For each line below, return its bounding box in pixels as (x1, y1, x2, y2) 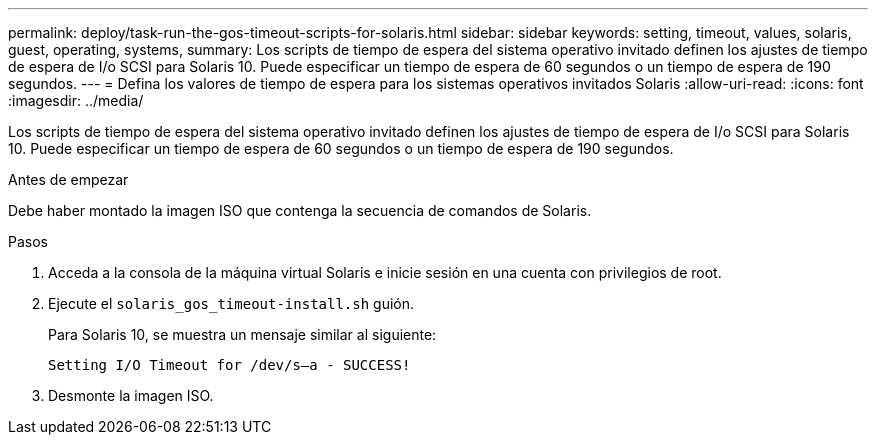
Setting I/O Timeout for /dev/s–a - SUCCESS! (48, 357, 411, 373)
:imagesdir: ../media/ (8, 92, 144, 109)
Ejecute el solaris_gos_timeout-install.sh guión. (48, 295, 415, 312)
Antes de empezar (8, 171, 129, 188)
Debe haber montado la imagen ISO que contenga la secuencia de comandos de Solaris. (8, 202, 592, 219)
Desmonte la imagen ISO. (48, 387, 214, 404)
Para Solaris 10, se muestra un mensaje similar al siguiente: (48, 326, 437, 343)
